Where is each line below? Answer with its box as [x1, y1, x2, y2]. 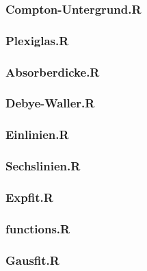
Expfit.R [5, 188, 53, 205]
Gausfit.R [5, 251, 59, 268]
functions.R [5, 220, 70, 237]
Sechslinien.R [5, 157, 81, 175]
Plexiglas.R [5, 31, 69, 49]
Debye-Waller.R [5, 94, 95, 112]
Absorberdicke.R [5, 63, 100, 80]
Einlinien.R [5, 126, 69, 143]
